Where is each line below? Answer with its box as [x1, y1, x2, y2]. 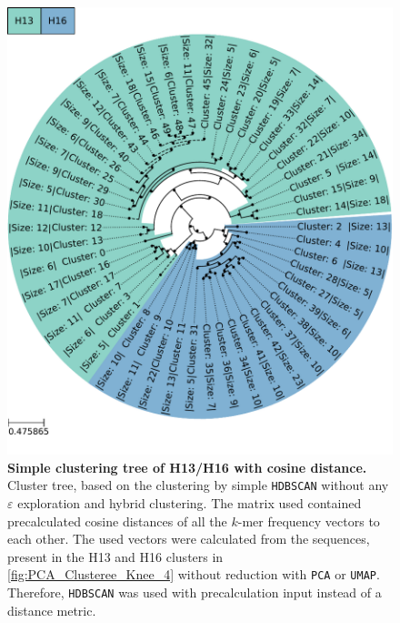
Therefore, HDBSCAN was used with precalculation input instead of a [7, 583, 382, 602]
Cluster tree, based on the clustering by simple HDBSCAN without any [7, 475, 389, 495]
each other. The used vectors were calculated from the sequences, [7, 529, 370, 548]
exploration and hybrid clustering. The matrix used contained [17, 493, 362, 512]
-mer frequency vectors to [237, 511, 380, 530]
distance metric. [7, 600, 96, 619]
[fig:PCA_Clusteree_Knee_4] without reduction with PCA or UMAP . [7, 565, 380, 584]
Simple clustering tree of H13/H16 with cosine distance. [7, 457, 367, 476]
